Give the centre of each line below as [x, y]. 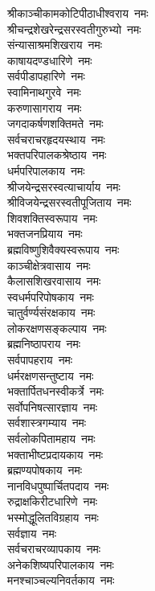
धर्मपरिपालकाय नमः [46, 170]
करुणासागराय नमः [45, 107]
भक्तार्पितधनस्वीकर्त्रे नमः [56, 391]
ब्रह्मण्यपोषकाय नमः [45, 470]
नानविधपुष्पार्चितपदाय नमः [58, 485]
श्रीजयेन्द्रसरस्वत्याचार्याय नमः [64, 186]
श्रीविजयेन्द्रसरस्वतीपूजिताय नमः [69, 202]
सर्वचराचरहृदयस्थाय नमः [56, 139]
